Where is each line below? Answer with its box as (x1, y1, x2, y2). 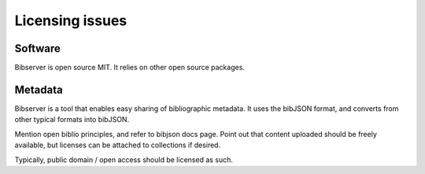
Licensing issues (14, 12, 128, 29)
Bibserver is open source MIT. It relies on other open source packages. (14, 63, 246, 72)
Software (14, 42, 61, 55)
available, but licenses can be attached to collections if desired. (14, 140, 221, 150)
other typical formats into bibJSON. (14, 115, 130, 124)
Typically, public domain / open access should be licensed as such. (14, 154, 234, 165)
